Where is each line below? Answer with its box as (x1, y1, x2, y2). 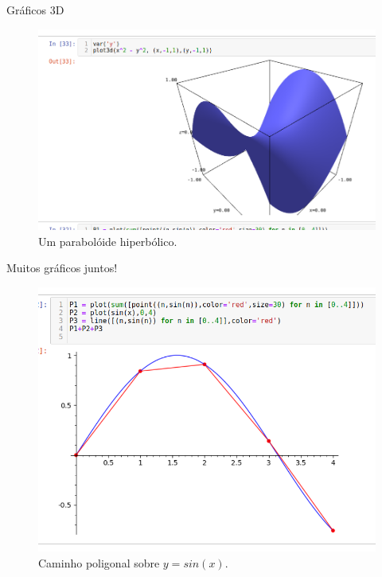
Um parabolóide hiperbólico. (38, 232, 177, 249)
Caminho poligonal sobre (38, 554, 160, 571)
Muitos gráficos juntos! (6, 259, 118, 276)
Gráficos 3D (6, 2, 64, 18)
